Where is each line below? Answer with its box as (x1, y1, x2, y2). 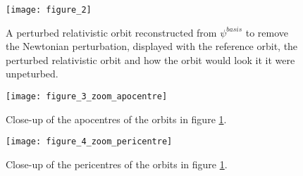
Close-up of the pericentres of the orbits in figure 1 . (6, 156, 228, 171)
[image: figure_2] (6, 5, 92, 15)
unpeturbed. (6, 66, 58, 81)
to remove (245, 25, 289, 39)
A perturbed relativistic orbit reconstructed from (6, 25, 217, 39)
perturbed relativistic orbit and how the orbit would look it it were (6, 52, 295, 67)
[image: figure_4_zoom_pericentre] (6, 137, 173, 147)
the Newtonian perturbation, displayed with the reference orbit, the (6, 39, 298, 54)
